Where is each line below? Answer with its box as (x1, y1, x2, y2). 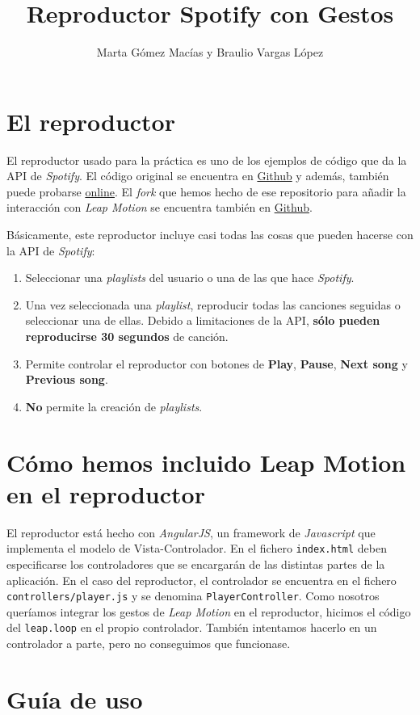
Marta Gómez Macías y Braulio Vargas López (96, 44, 324, 61)
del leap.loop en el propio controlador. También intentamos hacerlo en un (6, 619, 377, 636)
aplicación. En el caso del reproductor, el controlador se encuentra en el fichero (6, 571, 397, 588)
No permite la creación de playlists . (25, 397, 203, 414)
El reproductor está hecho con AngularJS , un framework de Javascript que (6, 524, 376, 540)
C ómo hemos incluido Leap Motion (6, 445, 406, 478)
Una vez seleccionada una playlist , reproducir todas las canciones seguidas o (25, 296, 401, 313)
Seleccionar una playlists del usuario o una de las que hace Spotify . (25, 269, 355, 286)
